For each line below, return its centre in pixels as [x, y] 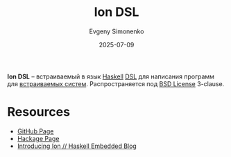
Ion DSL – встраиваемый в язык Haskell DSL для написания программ [111, 76]
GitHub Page [35, 131]
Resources [39, 112]
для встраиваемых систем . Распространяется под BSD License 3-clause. [116, 83]
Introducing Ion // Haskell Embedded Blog [77, 146]
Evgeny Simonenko [117, 31]
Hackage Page [38, 138]
